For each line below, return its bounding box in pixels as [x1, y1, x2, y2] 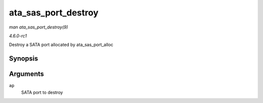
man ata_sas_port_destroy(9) [9, 24, 68, 30]
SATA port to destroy [21, 89, 63, 95]
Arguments [9, 70, 44, 78]
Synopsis [9, 55, 38, 63]
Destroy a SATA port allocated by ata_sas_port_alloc [9, 42, 113, 48]
